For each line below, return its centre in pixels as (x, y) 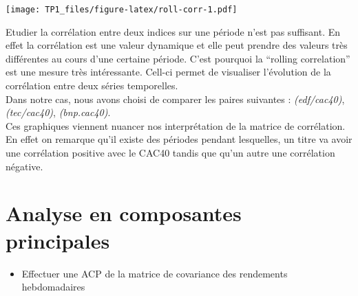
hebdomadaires (53, 287)
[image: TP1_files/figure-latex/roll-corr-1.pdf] (122, 10)
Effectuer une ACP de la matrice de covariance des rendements (155, 273)
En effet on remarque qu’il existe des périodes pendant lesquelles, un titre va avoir (179, 139)
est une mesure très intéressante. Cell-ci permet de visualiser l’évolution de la (168, 72)
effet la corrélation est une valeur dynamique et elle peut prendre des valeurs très (177, 45)
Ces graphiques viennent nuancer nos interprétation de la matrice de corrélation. (176, 125)
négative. (24, 166)
